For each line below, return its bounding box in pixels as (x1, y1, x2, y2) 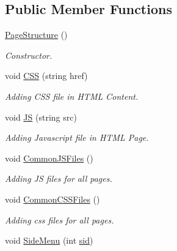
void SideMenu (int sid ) (5, 234, 93, 247)
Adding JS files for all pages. (5, 172, 112, 185)
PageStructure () (5, 28, 68, 41)
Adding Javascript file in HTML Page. (5, 131, 149, 144)
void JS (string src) (5, 110, 77, 123)
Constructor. (5, 48, 52, 61)
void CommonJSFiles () (5, 151, 93, 164)
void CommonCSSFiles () (5, 192, 100, 205)
